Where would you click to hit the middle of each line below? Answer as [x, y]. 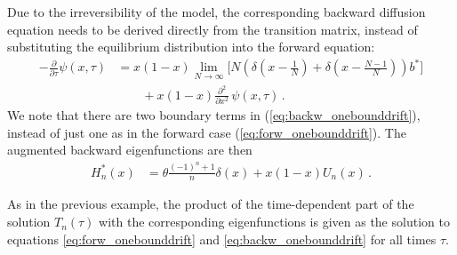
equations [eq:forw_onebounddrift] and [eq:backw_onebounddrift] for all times [222, 239]
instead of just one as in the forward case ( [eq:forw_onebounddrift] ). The [207, 132]
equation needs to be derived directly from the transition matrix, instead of [212, 29]
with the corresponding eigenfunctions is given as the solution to [274, 222]
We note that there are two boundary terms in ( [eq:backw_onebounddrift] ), [214, 114]
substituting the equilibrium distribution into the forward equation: [191, 47]
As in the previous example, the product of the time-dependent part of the [211, 204]
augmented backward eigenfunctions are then [130, 150]
